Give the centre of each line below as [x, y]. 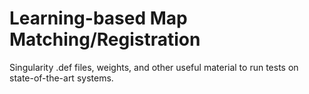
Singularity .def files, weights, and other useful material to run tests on [154, 67]
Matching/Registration [105, 39]
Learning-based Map [98, 18]
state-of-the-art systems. [61, 78]
